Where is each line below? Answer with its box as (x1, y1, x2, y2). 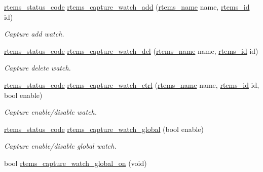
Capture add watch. (4, 28, 64, 39)
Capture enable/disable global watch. (4, 141, 117, 151)
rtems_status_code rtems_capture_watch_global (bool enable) (4, 123, 204, 134)
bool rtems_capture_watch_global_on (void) (4, 157, 147, 168)
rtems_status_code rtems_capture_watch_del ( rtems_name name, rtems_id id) (4, 45, 258, 56)
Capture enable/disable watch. (4, 107, 97, 117)
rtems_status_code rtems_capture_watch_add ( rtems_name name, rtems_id (4, 2, 250, 12)
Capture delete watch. (4, 62, 71, 73)
